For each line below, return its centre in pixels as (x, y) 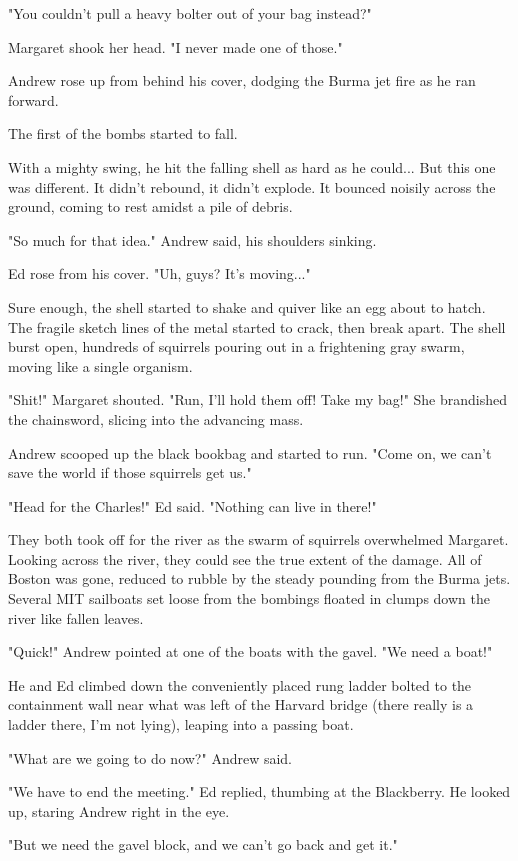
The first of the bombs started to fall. (123, 133)
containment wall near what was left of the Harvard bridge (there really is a (241, 704)
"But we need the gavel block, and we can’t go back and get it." (203, 844)
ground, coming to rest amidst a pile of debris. (150, 206)
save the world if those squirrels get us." (130, 472)
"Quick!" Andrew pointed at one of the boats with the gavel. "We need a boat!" (250, 651)
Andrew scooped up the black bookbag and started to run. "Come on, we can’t (250, 452)
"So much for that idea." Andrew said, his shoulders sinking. (192, 239)
